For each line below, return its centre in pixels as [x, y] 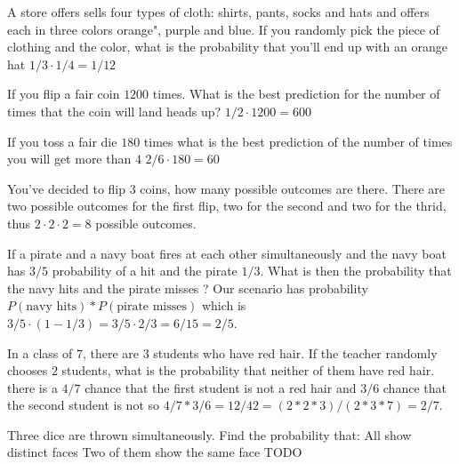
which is [224, 305]
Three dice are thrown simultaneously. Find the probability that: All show [209, 434]
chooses [28, 370]
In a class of [40, 352]
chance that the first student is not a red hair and [221, 387]
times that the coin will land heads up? [114, 111]
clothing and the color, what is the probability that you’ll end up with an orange [227, 47]
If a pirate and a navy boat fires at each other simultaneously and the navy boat [227, 253]
